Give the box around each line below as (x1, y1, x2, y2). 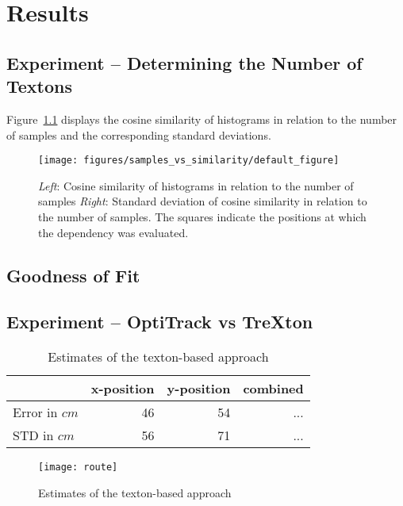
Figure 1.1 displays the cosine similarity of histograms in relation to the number (6, 110, 397, 127)
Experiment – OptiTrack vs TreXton (6, 309, 313, 334)
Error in (13, 403, 58, 422)
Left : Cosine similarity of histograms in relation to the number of (38, 177, 354, 194)
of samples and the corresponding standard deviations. (6, 126, 271, 143)
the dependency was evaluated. (38, 224, 189, 240)
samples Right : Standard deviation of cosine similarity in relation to (38, 193, 367, 209)
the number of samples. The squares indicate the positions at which (38, 209, 367, 224)
